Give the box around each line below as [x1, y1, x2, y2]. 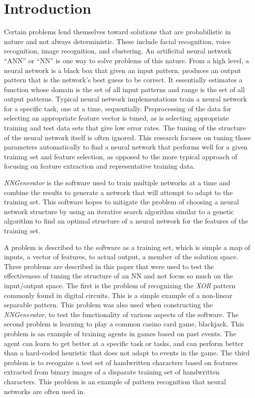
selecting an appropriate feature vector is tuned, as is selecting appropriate [4, 113, 229, 123]
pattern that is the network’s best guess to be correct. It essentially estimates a [4, 75, 243, 85]
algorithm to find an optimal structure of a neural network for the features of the [4, 216, 249, 226]
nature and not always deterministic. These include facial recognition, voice [4, 36, 231, 46]
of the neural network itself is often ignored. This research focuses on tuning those [4, 132, 251, 142]
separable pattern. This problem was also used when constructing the [4, 299, 213, 310]
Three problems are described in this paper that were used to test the [4, 261, 214, 271]
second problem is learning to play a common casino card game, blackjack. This [4, 319, 244, 329]
